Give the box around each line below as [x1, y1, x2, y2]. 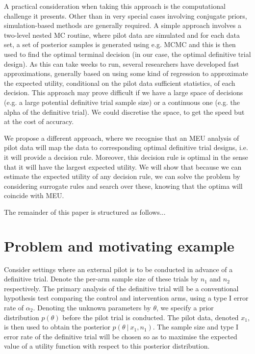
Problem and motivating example [4, 235, 234, 255]
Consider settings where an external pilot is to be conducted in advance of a [4, 264, 233, 274]
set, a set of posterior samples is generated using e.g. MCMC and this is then [4, 39, 236, 50]
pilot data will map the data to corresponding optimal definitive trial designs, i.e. [4, 142, 248, 152]
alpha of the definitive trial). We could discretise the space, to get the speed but [4, 106, 245, 117]
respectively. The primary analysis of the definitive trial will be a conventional [4, 283, 239, 293]
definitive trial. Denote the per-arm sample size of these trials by [4, 274, 199, 284]
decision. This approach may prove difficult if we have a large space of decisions [4, 87, 243, 98]
